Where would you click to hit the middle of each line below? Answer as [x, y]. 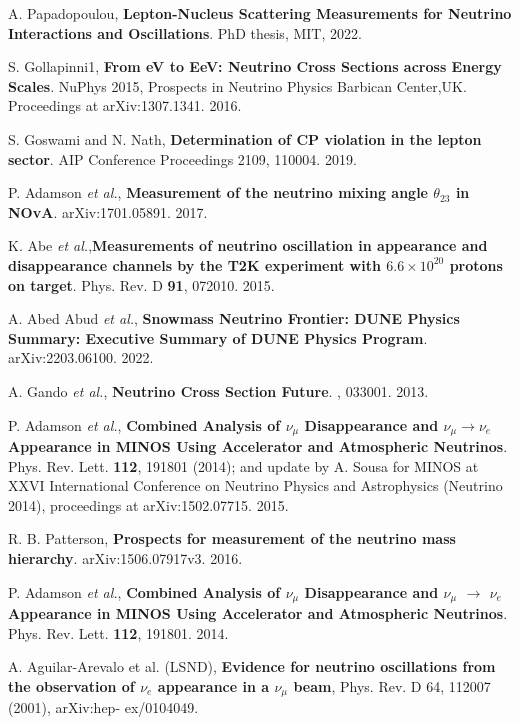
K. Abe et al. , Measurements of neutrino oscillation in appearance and [248, 245]
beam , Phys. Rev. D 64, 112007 [392, 685]
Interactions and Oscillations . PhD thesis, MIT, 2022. [185, 32]
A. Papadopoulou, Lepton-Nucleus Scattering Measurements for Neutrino [260, 13]
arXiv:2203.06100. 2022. [81, 357]
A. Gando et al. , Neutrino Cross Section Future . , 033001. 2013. [218, 390]
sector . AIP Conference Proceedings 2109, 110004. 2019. [182, 158]
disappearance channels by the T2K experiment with [194, 264]
